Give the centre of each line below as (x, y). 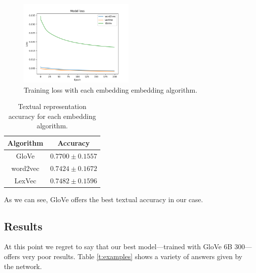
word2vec (25, 168)
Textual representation (52, 106)
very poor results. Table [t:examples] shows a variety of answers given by (132, 256)
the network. (23, 266)
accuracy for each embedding (52, 116)
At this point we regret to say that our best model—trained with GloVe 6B (118, 246)
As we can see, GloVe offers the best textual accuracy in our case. (104, 199)
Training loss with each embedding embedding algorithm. (111, 89)
